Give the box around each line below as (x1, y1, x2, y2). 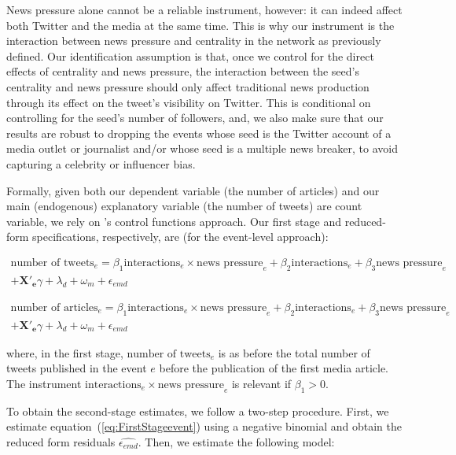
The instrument (6, 375, 82, 391)
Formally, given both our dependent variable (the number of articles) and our (6, 182, 380, 198)
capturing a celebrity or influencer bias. (6, 155, 196, 172)
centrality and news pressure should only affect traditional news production (6, 78, 370, 94)
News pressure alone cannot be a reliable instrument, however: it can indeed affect (6, 2, 403, 17)
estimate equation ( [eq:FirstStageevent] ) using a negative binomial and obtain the (6, 418, 402, 435)
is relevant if (231, 375, 292, 391)
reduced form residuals (6, 433, 116, 449)
